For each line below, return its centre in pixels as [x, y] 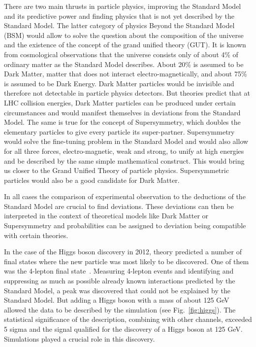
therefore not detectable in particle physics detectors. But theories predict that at [127, 93]
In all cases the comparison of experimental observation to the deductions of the [125, 196]
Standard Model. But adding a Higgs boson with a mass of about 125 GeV [117, 300]
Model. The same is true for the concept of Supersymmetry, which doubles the [122, 122]
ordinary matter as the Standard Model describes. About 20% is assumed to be [124, 64]
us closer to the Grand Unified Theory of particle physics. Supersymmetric [116, 170]
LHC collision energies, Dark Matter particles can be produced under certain [120, 102]
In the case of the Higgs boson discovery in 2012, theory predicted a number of [123, 252]
